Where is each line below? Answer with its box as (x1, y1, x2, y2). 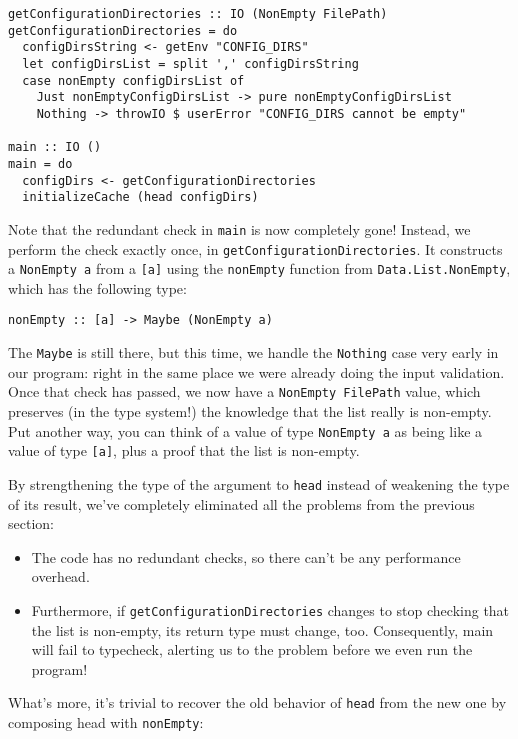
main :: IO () (8, 140, 102, 155)
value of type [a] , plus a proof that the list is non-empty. (8, 440, 360, 461)
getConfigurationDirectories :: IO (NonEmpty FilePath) (8, 7, 388, 21)
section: (8, 513, 54, 534)
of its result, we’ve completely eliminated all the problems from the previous (8, 493, 475, 514)
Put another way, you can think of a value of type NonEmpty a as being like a (8, 420, 483, 441)
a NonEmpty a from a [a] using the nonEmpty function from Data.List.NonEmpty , (8, 258, 511, 279)
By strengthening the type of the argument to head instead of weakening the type (8, 473, 510, 494)
